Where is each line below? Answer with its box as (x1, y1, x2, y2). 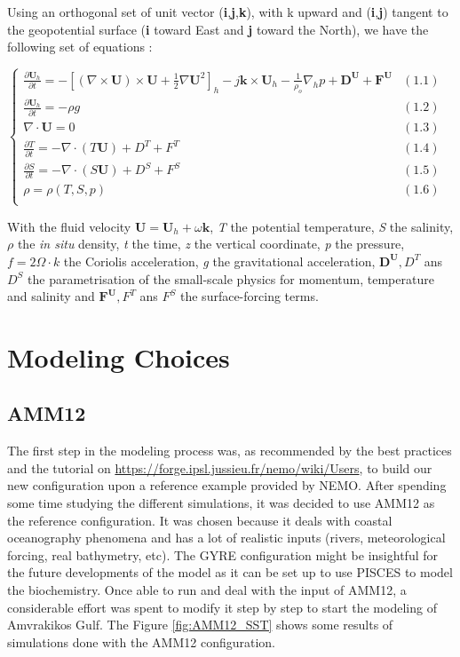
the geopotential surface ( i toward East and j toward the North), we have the (7, 20, 429, 38)
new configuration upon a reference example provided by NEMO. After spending (7, 476, 447, 495)
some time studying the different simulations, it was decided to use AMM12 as (7, 494, 435, 512)
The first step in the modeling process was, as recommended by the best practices (7, 441, 452, 460)
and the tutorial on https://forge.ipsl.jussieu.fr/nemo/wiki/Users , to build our (7, 458, 432, 477)
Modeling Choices (7, 338, 230, 375)
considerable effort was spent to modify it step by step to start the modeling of (7, 598, 437, 616)
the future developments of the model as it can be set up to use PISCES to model (7, 563, 453, 582)
